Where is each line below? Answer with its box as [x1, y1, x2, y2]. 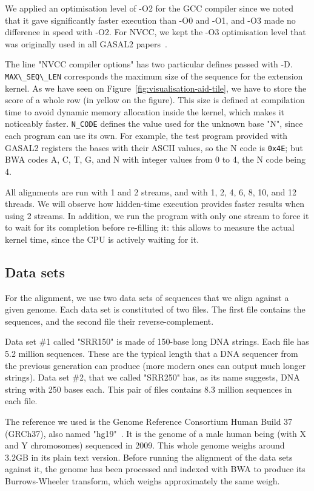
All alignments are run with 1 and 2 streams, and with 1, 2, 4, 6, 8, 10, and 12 [5, 185, 297, 198]
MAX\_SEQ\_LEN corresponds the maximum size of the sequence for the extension [5, 69, 303, 82]
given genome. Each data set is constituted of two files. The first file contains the [5, 303, 306, 316]
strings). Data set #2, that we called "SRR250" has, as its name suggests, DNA [5, 371, 300, 384]
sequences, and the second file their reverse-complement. [5, 314, 214, 327]
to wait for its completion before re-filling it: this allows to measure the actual [5, 221, 295, 234]
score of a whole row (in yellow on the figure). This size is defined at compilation [5, 93, 305, 106]
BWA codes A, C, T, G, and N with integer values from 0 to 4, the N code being [5, 153, 306, 166]
